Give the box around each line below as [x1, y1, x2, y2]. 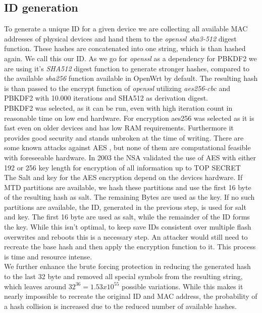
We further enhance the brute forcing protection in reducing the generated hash [4, 261, 251, 272]
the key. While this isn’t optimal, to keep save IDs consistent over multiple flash [4, 221, 251, 232]
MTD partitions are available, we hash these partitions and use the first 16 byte [4, 182, 251, 192]
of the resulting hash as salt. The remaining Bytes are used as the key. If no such [4, 192, 255, 202]
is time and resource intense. [4, 251, 92, 261]
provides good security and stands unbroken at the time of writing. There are [4, 132, 244, 143]
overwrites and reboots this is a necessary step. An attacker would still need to [4, 231, 248, 242]
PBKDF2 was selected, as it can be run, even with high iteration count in [4, 102, 233, 113]
